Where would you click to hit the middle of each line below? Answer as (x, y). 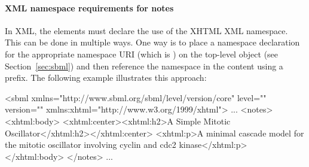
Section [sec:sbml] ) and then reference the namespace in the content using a (144, 66)
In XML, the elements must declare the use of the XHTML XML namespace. (146, 30)
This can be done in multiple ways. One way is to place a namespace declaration (152, 42)
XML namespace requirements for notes (89, 7)
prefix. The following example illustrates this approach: (106, 78)
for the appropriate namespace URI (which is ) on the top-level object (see (142, 54)
